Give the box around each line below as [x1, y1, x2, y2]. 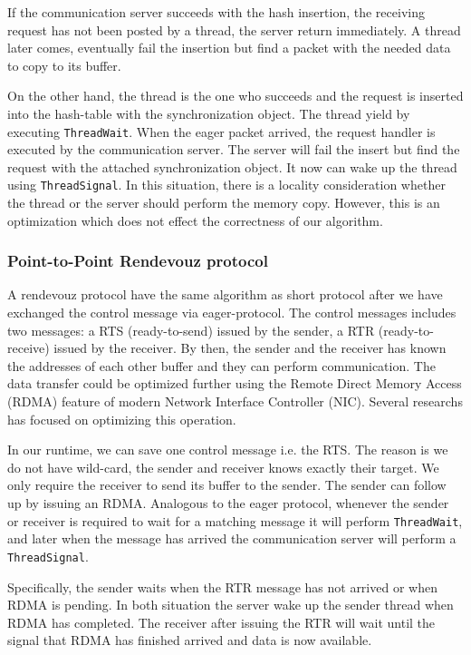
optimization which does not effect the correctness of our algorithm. [7, 210, 383, 230]
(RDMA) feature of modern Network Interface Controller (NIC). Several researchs [7, 392, 463, 411]
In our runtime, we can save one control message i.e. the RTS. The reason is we [7, 440, 448, 459]
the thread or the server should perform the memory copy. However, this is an [7, 193, 440, 212]
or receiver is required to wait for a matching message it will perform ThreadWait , [7, 511, 463, 530]
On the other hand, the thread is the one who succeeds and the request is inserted [7, 86, 464, 105]
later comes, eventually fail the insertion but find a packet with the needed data [7, 38, 451, 57]
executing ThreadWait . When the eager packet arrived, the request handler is [7, 122, 436, 141]
